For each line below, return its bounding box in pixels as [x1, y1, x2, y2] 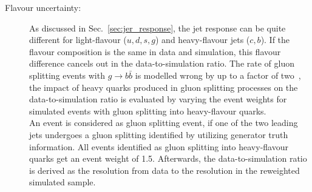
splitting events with [29, 68, 105, 81]
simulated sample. [29, 176, 96, 188]
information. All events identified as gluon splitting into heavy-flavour [29, 140, 288, 153]
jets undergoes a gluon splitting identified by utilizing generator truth [29, 128, 288, 141]
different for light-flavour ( [29, 33, 127, 46]
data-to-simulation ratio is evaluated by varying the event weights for [29, 93, 287, 105]
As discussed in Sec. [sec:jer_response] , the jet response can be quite [29, 21, 286, 34]
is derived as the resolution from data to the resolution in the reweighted [29, 164, 300, 176]
